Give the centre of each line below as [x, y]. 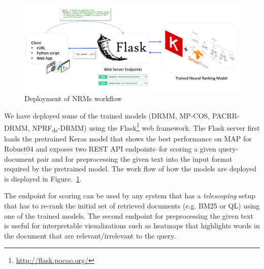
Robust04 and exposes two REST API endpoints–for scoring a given [110, 148]
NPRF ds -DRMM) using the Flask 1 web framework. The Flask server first [146, 127]
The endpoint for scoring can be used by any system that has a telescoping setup [130, 196]
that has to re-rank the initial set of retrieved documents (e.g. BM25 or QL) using [132, 205]
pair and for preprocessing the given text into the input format [135, 158]
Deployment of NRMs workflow [73, 98]
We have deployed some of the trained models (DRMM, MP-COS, [107, 116]
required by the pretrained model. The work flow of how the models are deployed [130, 169]
